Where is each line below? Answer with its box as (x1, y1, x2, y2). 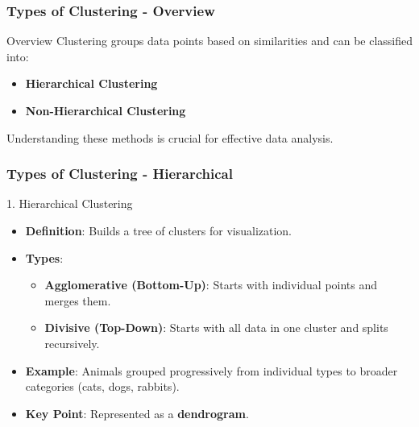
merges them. (44, 292, 111, 309)
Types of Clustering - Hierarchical (6, 164, 233, 184)
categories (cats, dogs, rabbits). (25, 378, 180, 395)
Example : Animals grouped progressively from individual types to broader (25, 362, 398, 379)
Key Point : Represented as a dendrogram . (25, 404, 249, 421)
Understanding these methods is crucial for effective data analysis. (6, 129, 334, 146)
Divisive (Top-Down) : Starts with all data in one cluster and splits (44, 319, 388, 336)
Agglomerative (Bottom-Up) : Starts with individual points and (44, 276, 378, 293)
